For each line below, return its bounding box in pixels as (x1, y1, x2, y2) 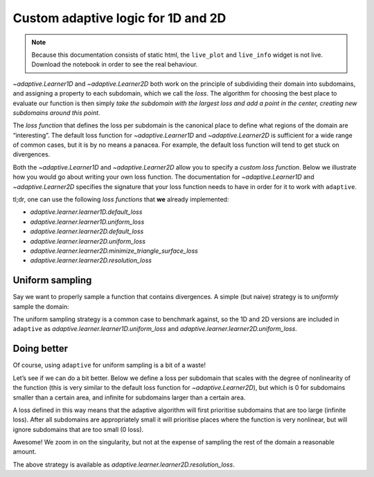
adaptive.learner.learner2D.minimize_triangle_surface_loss (30, 246, 199, 255)
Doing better (12, 343, 69, 354)
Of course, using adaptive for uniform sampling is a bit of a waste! (12, 361, 206, 370)
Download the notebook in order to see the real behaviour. (31, 60, 198, 69)
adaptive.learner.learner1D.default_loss (30, 208, 143, 216)
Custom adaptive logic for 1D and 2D (12, 10, 226, 26)
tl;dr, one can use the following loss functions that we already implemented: (12, 195, 229, 204)
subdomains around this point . (12, 108, 100, 117)
